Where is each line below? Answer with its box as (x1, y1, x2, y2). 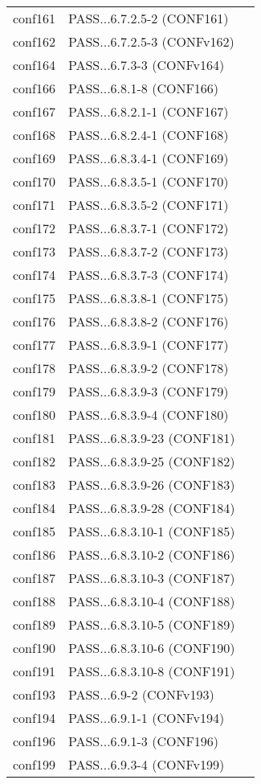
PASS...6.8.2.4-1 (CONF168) (67, 125, 229, 144)
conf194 (13, 708, 55, 727)
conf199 (13, 755, 55, 774)
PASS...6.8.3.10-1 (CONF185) (67, 522, 235, 540)
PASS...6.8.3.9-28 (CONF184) (67, 499, 235, 517)
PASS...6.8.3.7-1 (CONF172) (67, 219, 229, 237)
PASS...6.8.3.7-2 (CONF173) (67, 242, 229, 261)
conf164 (13, 55, 55, 74)
